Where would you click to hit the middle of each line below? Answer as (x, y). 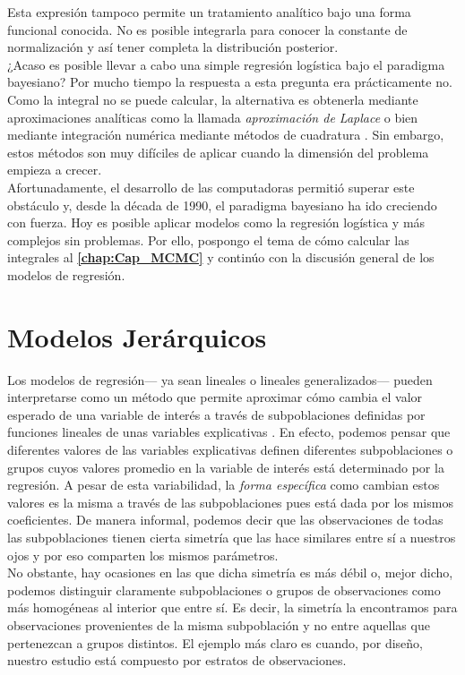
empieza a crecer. (55, 170)
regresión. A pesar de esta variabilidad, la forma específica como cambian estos (224, 485)
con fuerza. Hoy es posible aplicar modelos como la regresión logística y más (216, 222)
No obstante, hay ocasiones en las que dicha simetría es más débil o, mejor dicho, (230, 572)
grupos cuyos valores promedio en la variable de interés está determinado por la (226, 467)
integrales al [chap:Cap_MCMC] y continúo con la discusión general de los (221, 257)
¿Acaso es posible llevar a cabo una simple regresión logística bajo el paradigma (226, 64)
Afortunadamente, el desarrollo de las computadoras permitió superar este (211, 187)
